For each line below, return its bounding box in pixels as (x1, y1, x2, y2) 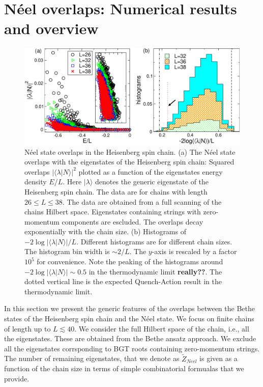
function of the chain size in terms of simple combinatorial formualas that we (4, 363, 244, 374)
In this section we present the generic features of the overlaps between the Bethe (4, 303, 255, 314)
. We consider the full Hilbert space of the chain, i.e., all (74, 323, 249, 334)
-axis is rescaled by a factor (152, 246, 237, 257)
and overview (4, 18, 99, 39)
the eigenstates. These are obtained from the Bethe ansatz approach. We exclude (4, 333, 256, 344)
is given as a (199, 353, 238, 364)
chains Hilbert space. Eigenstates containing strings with (24, 206, 201, 217)
